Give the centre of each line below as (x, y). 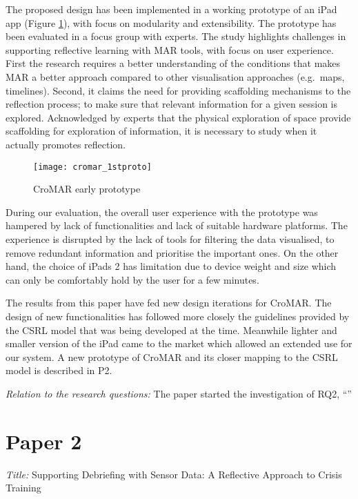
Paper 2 (44, 441)
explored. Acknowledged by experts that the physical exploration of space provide (178, 117)
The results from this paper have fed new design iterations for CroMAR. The (169, 303)
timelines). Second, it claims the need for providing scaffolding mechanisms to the (178, 90)
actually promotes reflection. (66, 144)
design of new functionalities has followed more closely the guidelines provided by (178, 316)
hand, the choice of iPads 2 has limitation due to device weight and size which (171, 266)
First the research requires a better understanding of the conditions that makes (173, 63)
